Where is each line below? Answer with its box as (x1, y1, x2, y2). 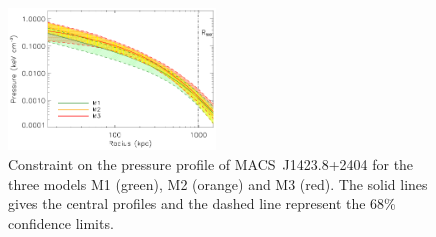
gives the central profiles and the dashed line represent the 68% (8, 193, 396, 214)
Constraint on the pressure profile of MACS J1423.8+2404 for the (8, 153, 414, 174)
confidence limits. (8, 212, 114, 233)
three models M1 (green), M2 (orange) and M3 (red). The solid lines (8, 173, 428, 194)
